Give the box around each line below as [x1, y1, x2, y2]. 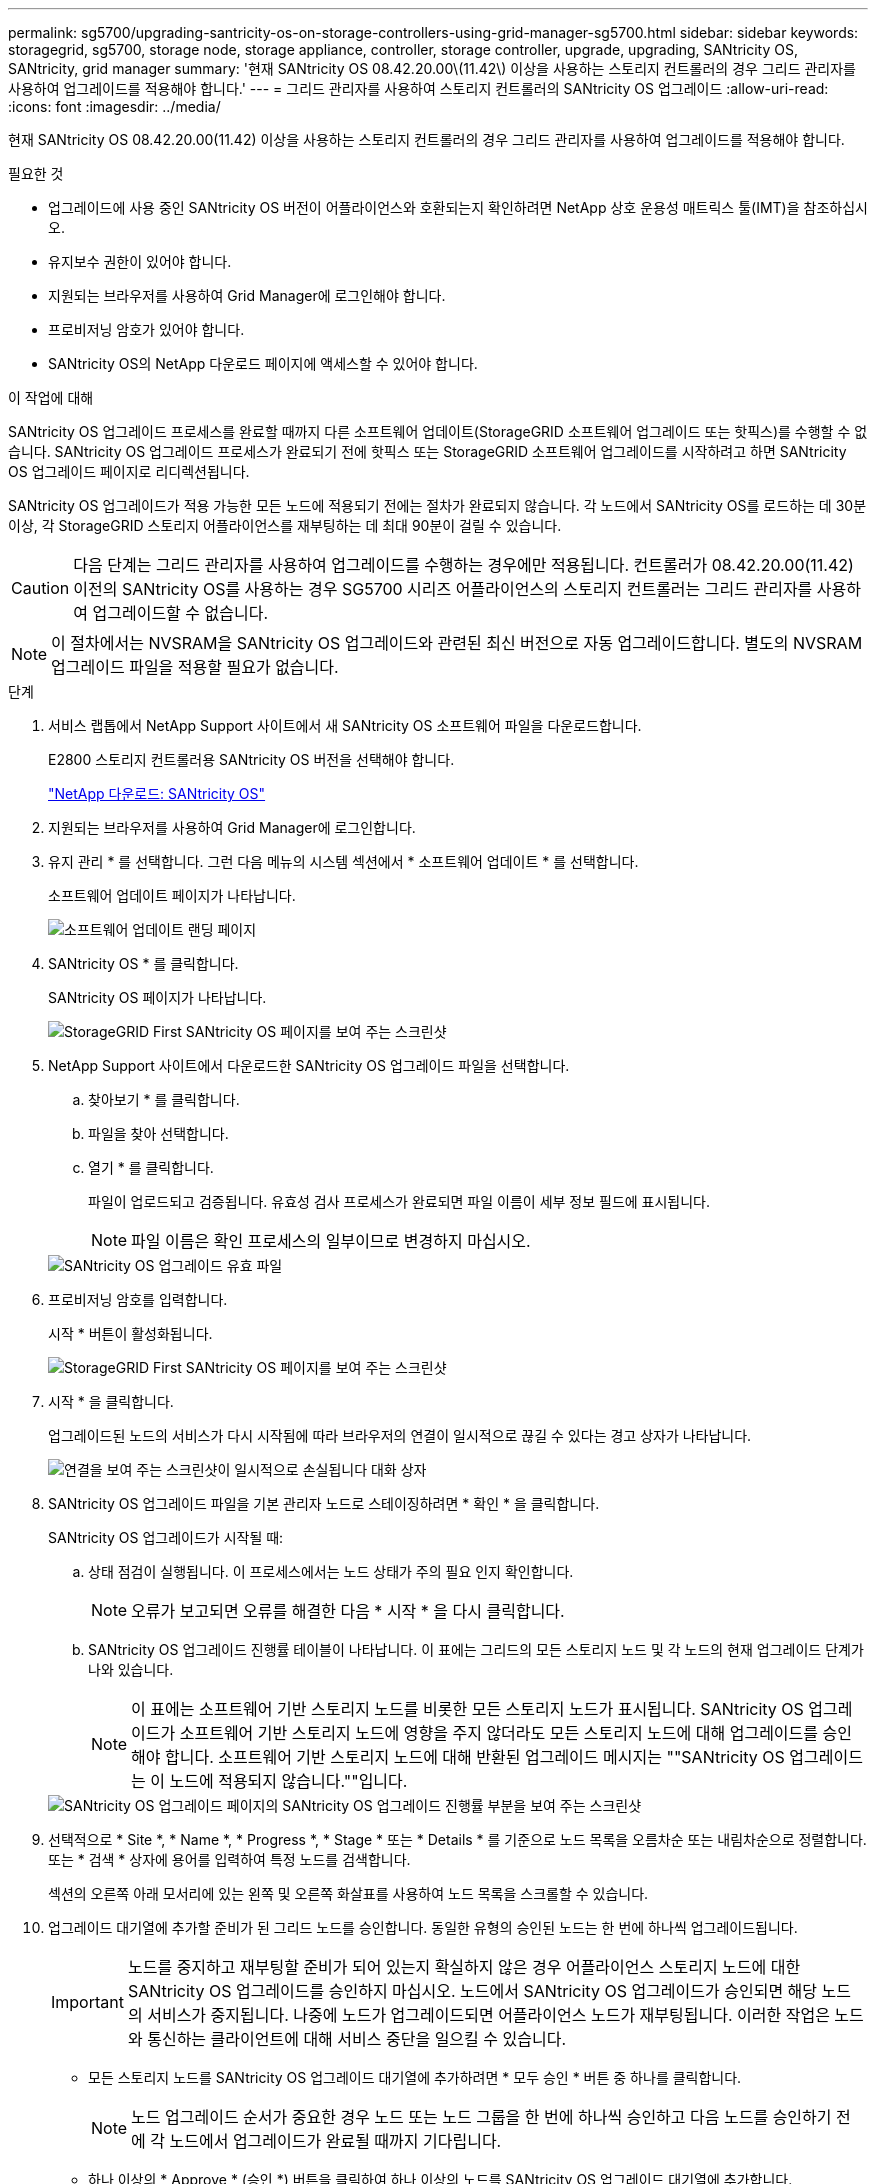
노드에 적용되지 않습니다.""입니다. [169, 1771, 408, 1791]
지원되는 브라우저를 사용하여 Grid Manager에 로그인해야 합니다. [48, 287, 446, 304]
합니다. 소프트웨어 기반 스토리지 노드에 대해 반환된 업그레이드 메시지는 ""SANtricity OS [165, 1747, 785, 1767]
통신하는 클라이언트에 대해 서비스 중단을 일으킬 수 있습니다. [147, 2029, 567, 2049]
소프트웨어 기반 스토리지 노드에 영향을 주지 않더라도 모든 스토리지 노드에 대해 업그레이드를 [179, 1723, 819, 1743]
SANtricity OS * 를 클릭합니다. [48, 955, 239, 972]
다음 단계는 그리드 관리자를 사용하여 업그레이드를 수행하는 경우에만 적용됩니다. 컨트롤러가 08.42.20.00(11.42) [73, 555, 854, 575]
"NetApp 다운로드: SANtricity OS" [48, 785, 266, 802]
